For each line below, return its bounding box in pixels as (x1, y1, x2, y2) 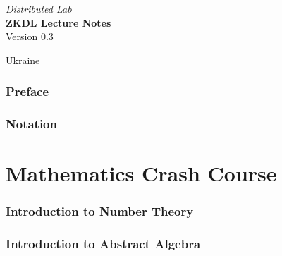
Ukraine (6, 52, 40, 67)
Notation (6, 115, 57, 133)
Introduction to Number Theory (6, 202, 194, 220)
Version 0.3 (6, 29, 54, 44)
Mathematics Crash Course (6, 159, 277, 188)
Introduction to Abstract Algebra (6, 235, 201, 252)
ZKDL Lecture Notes (6, 15, 111, 30)
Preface (6, 83, 49, 100)
